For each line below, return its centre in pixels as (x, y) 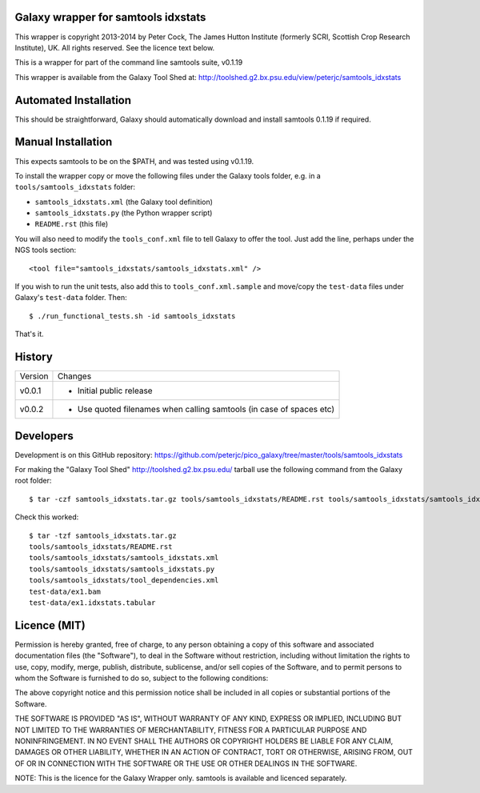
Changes (74, 376)
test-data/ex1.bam (65, 591)
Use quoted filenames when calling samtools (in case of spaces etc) (206, 410)
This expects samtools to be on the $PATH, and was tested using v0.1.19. (134, 161)
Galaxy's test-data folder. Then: (71, 298)
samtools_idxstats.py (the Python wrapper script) (124, 213)
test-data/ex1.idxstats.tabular (92, 603)
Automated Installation (73, 100)
